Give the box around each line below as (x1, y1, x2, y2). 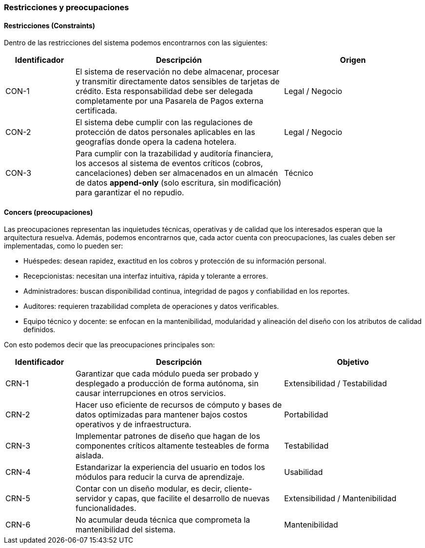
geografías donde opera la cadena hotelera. (75, 137, 236, 147)
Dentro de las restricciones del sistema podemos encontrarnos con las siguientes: (4, 38, 268, 47)
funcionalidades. (75, 503, 136, 513)
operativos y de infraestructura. (75, 419, 192, 430)
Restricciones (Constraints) (4, 21, 96, 30)
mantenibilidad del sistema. (75, 525, 175, 535)
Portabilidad (284, 410, 328, 420)
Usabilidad (284, 467, 323, 477)
